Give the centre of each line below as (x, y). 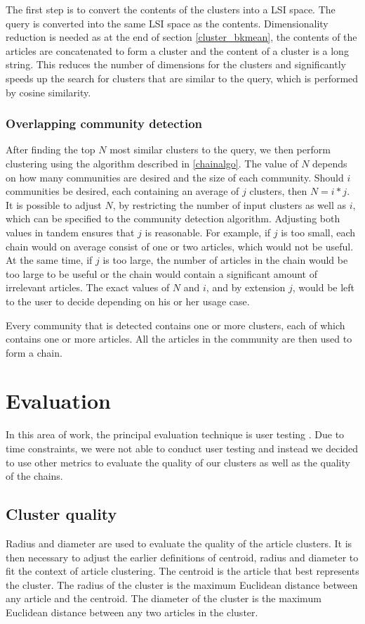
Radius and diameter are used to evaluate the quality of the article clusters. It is (179, 543)
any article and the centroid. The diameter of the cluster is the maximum (164, 598)
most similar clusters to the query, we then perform (220, 149)
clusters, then (278, 191)
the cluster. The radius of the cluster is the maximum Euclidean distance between (182, 584)
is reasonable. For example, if (208, 232)
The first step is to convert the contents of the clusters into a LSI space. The (171, 9)
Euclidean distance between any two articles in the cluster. (132, 612)
